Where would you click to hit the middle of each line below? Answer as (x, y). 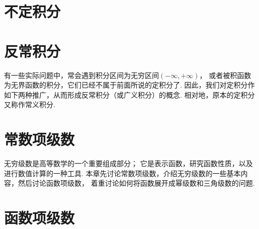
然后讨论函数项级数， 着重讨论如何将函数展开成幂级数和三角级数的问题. (136, 183)
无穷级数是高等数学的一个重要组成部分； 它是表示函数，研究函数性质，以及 (128, 163)
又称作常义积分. (30, 104)
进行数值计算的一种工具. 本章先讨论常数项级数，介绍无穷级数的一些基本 (122, 173)
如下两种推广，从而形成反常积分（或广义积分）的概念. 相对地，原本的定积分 (129, 94)
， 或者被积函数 (225, 75)
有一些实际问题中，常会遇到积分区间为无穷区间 (81, 75)
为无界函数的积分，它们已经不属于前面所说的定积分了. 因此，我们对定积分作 (129, 85)
